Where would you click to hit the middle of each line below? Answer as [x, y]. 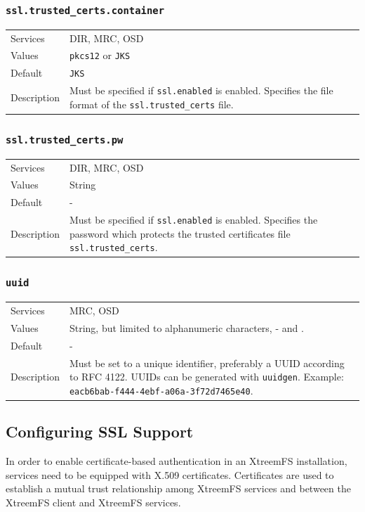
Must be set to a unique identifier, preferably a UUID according [207, 363]
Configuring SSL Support [100, 431]
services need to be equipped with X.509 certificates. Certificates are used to [170, 474]
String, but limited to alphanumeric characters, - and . [186, 327]
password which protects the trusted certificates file [180, 233]
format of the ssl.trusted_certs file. [151, 104]
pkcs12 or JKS [100, 55]
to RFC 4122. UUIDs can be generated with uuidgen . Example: [206, 377]
